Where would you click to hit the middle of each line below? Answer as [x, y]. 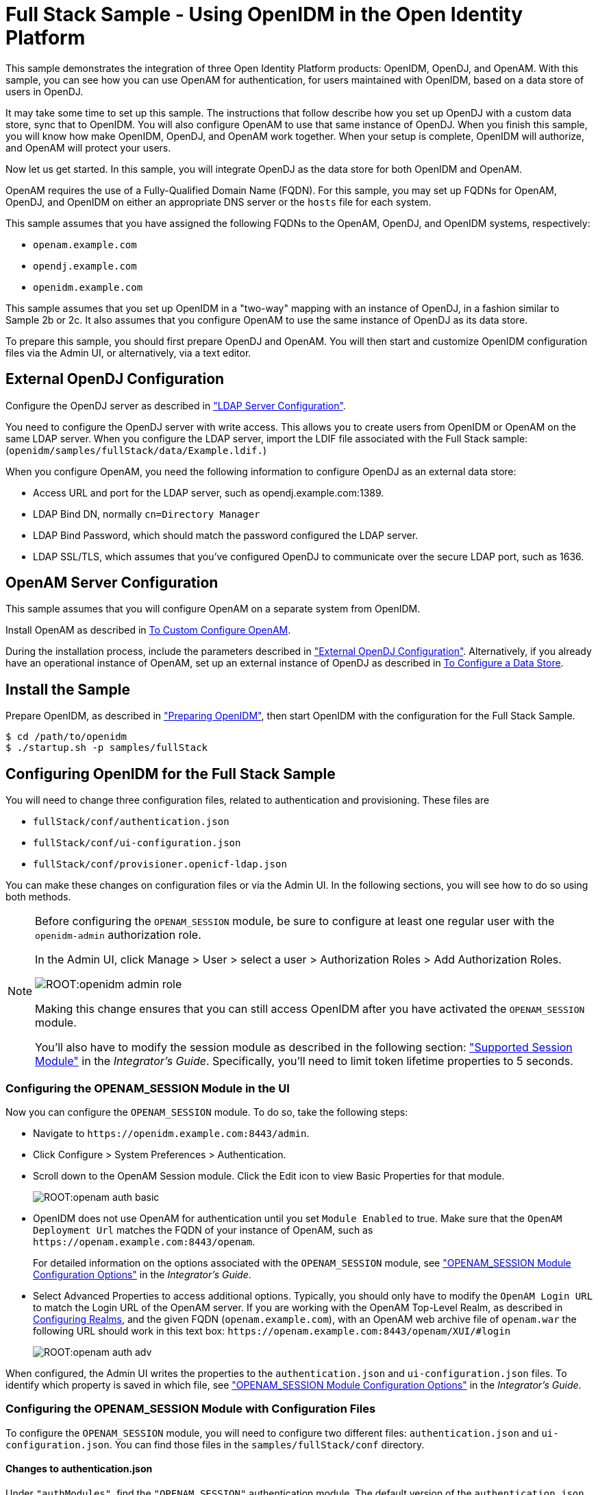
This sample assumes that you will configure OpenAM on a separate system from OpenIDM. [213, 609]
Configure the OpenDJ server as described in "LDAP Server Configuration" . [176, 405]
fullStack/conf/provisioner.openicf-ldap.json [160, 864]
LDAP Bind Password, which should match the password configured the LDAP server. [226, 535]
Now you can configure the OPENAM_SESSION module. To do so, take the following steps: [207, 1112]
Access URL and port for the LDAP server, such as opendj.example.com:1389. [209, 492]
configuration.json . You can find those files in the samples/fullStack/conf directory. [215, 1444]
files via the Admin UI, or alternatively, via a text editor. [128, 352]
